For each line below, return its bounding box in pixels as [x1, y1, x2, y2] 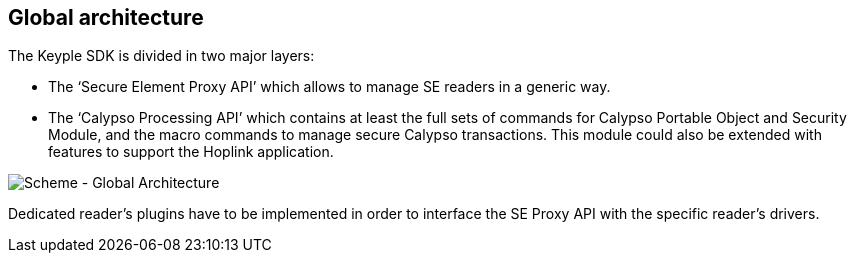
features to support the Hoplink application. [48, 143, 334, 161]
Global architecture [8, 5, 204, 30]
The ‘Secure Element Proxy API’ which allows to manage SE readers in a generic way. [48, 78, 611, 96]
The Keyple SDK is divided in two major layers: [8, 47, 315, 65]
